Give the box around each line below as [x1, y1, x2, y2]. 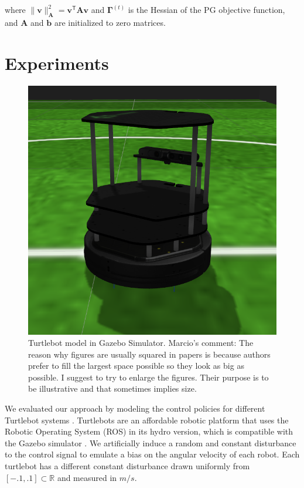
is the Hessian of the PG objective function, [128, 4, 285, 15]
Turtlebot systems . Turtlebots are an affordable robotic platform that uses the [5, 413, 289, 426]
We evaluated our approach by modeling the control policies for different [5, 402, 265, 415]
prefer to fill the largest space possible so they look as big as [28, 359, 244, 372]
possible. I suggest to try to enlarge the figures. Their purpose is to [28, 371, 269, 383]
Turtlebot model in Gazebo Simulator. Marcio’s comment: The [28, 336, 254, 349]
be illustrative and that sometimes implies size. [28, 382, 197, 395]
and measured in [57, 471, 117, 483]
